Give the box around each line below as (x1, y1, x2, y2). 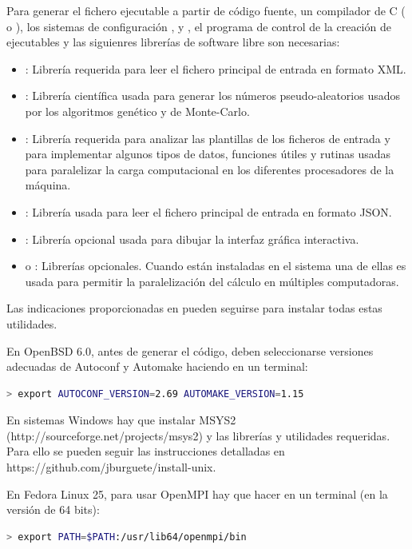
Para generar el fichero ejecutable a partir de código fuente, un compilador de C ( (6, 2, 406, 18)
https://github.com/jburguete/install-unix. (6, 459, 216, 475)
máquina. (25, 177, 71, 193)
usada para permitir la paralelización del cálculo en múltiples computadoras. (25, 273, 399, 289)
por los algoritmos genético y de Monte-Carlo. (25, 102, 250, 119)
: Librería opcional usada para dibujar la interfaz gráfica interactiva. (25, 230, 359, 247)
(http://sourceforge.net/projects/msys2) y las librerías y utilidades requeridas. (6, 427, 390, 444)
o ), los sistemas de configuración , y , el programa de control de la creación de (6, 18, 391, 34)
